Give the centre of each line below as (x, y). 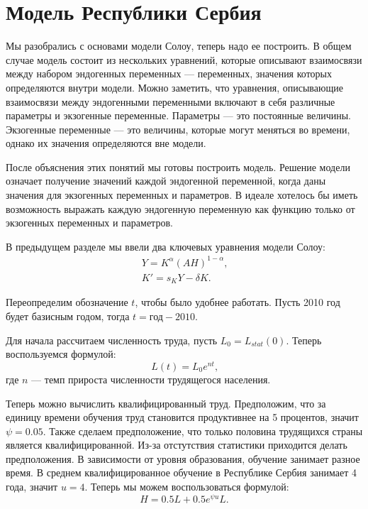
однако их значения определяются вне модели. (106, 143)
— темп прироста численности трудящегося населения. (151, 379)
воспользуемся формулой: (61, 354)
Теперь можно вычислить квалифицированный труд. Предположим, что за (166, 403)
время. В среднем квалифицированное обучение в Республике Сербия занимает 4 (181, 472)
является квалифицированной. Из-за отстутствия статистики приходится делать (177, 445)
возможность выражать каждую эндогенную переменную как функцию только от (180, 208)
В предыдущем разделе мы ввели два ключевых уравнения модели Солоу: (166, 246)
